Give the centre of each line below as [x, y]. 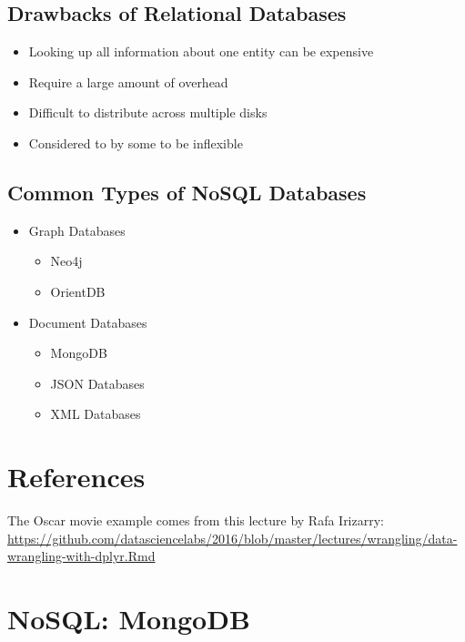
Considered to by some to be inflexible [136, 143]
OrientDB [78, 291]
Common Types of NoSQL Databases [187, 192]
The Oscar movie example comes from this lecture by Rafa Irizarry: [196, 520]
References [76, 477]
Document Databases [88, 322]
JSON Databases [97, 383]
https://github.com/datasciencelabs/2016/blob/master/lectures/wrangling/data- [232, 538]
